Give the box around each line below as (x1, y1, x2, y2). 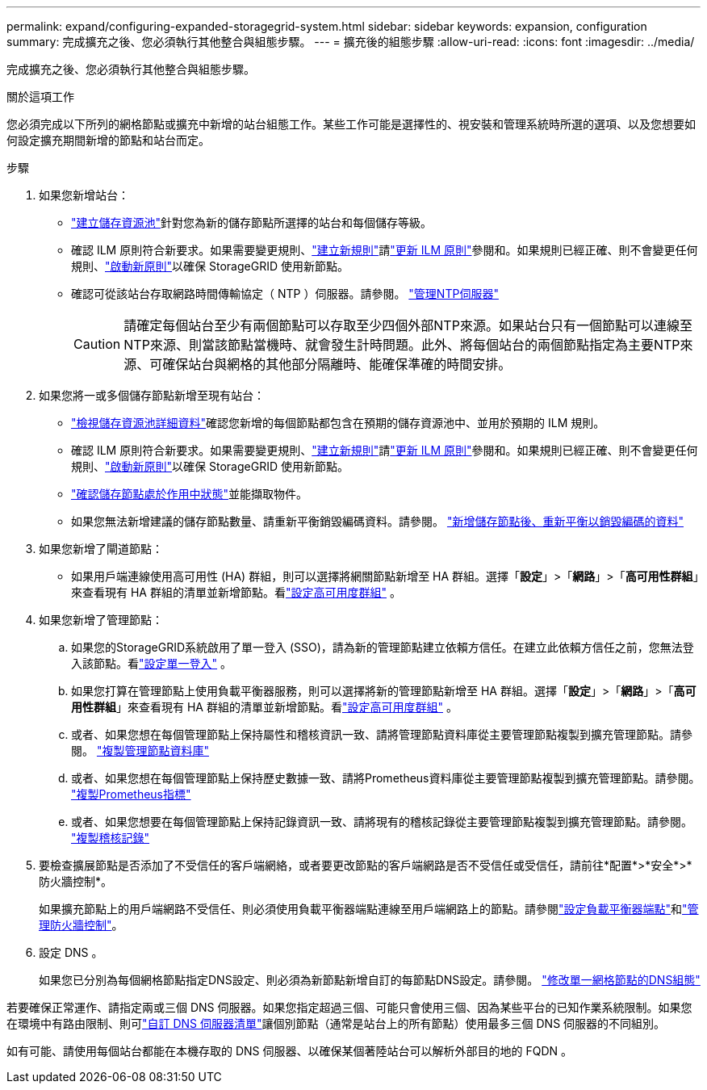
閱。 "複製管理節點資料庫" (71, 744, 209, 757)
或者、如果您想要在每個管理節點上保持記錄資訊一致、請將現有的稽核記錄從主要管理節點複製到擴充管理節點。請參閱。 (71, 815, 692, 828)
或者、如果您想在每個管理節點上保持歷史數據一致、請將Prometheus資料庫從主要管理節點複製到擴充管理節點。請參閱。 (71, 771, 701, 785)
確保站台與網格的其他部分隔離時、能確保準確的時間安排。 (162, 356, 512, 372)
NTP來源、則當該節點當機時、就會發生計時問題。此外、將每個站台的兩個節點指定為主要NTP (123, 337, 680, 353)
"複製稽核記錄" (71, 831, 150, 845)
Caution (73, 336, 121, 352)
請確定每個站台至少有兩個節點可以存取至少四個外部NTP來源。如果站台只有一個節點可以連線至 (123, 317, 692, 333)
